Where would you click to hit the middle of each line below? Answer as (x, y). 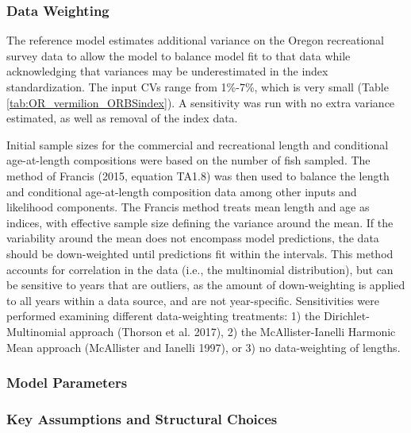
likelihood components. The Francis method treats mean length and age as (188, 207)
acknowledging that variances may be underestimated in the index (167, 71)
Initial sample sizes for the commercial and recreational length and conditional (198, 144)
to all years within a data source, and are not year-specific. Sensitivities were (193, 300)
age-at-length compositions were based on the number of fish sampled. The (188, 160)
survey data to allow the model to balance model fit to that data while (179, 55)
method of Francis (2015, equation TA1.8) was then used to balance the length (198, 175)
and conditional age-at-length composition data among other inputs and (182, 191)
